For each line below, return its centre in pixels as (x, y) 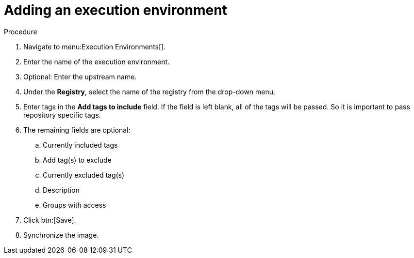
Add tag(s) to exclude (77, 160)
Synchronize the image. (61, 235)
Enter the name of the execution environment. (97, 61)
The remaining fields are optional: (77, 130)
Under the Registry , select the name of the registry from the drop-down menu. (149, 91)
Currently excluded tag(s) (84, 175)
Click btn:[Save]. (50, 220)
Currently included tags (80, 145)
